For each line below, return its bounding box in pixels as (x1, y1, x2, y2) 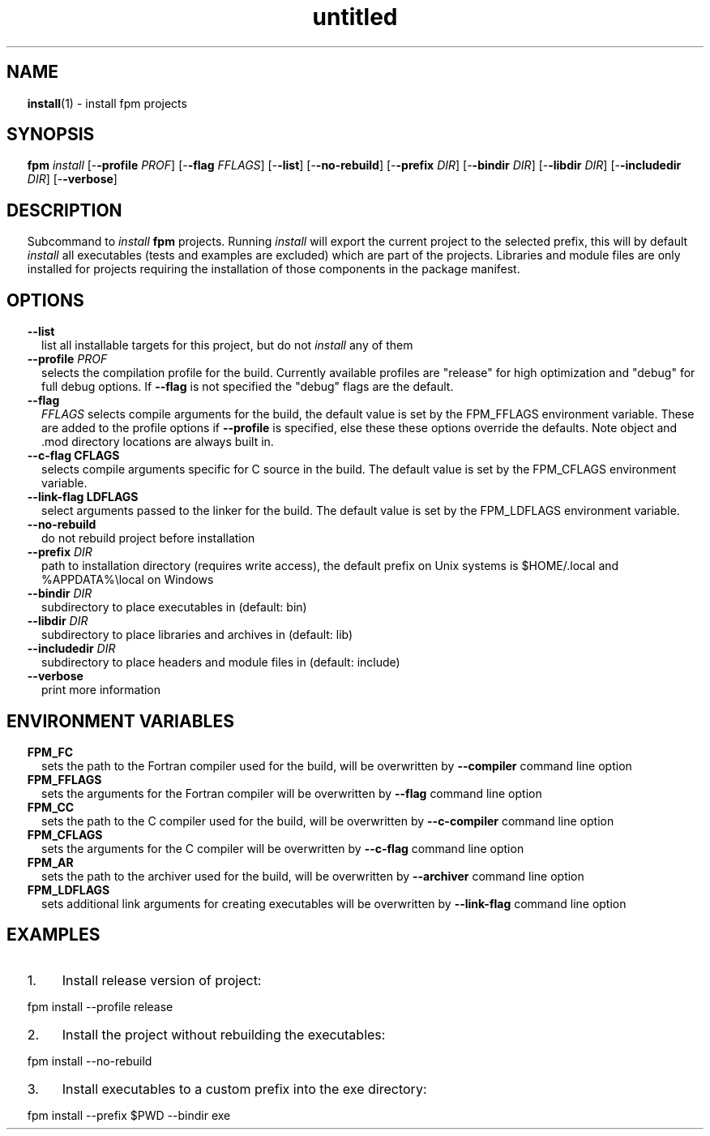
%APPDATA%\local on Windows (41, 572, 214, 587)
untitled (312, 3, 398, 31)
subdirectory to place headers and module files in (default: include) (41, 655, 400, 670)
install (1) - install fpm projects (27, 96, 187, 110)
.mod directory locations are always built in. (41, 435, 274, 449)
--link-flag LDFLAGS (27, 490, 139, 504)
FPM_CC (27, 799, 75, 814)
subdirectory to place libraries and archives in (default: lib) (41, 628, 353, 642)
